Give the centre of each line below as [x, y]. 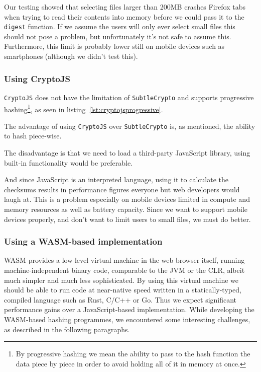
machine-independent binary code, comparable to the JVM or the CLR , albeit [124, 270]
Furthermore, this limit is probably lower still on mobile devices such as [114, 46]
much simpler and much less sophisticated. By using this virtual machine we [121, 280]
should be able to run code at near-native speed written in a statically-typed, [123, 290]
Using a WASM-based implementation [83, 241]
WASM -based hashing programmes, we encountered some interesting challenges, [127, 319]
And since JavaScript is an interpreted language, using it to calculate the [116, 179]
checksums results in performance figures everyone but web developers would [122, 189]
